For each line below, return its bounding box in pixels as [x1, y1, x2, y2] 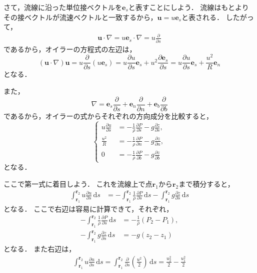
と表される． [181, 11, 223, 22]
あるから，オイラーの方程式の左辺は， [10, 43, 136, 54]
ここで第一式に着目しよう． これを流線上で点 [3, 178, 152, 189]
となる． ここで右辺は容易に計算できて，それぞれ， [3, 203, 173, 214]
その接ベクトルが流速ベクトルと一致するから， [3, 11, 157, 22]
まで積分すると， [178, 178, 234, 189]
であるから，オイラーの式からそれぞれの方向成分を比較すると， [3, 110, 213, 121]
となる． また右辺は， [3, 244, 76, 254]
